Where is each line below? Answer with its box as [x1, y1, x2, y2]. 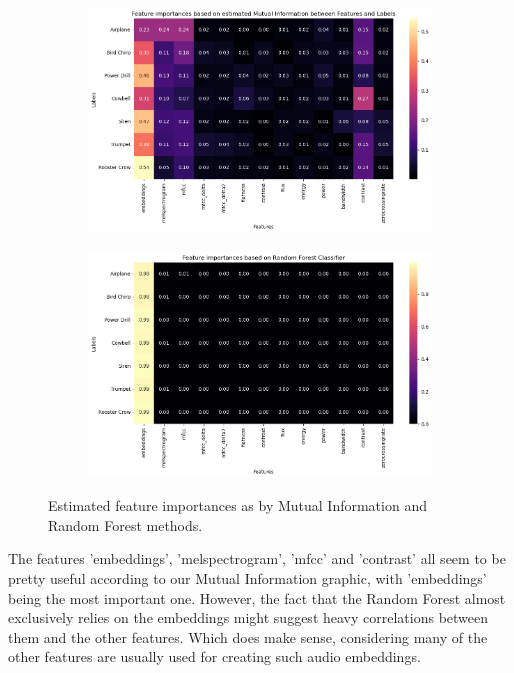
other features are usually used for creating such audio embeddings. [8, 646, 421, 667]
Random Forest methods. [48, 514, 203, 535]
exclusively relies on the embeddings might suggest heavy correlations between [8, 607, 489, 628]
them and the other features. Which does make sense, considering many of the [8, 626, 488, 647]
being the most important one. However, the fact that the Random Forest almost [8, 587, 506, 608]
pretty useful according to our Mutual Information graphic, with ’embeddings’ [8, 567, 487, 588]
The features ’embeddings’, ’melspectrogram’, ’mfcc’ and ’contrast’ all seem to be [8, 548, 506, 569]
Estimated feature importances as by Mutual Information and [48, 495, 427, 516]
